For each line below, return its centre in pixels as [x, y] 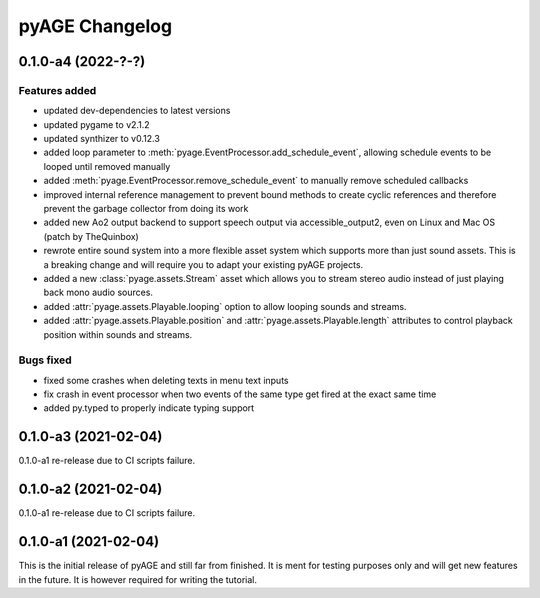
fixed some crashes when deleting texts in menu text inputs [166, 380]
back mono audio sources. [98, 292]
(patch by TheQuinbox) [91, 236]
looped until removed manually [107, 166]
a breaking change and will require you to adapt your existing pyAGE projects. [203, 264]
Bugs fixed [45, 360]
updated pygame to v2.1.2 [96, 124]
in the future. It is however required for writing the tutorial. [138, 579]
